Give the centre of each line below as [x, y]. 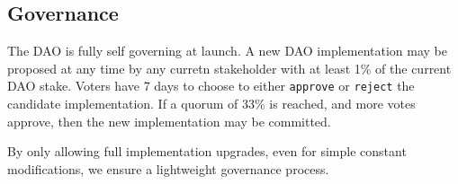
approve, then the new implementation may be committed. [169, 121]
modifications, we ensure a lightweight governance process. [168, 168]
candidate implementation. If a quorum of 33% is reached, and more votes [211, 104]
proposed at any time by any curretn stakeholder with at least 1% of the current [229, 68]
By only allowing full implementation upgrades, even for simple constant [207, 151]
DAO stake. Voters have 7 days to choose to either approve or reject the [211, 86]
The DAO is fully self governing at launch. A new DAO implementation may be [228, 51]
